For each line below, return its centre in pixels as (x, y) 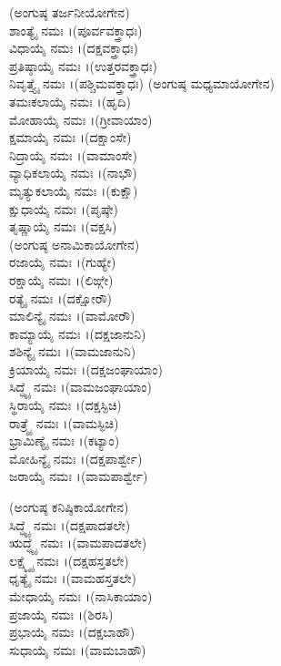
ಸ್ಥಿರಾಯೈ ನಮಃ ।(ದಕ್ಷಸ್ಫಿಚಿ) (65, 405)
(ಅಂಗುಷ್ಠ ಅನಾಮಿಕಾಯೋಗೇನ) (75, 244)
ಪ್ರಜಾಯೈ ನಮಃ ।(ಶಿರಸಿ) (61, 614)
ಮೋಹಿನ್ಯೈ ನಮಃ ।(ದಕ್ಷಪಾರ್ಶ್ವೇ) (76, 458)
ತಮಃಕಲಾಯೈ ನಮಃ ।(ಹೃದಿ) (70, 101)
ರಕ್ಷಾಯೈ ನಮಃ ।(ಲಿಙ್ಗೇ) (61, 279)
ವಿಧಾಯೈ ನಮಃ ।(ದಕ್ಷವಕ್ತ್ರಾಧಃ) (74, 48)
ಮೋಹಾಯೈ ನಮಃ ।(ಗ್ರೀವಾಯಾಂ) (81, 119)
